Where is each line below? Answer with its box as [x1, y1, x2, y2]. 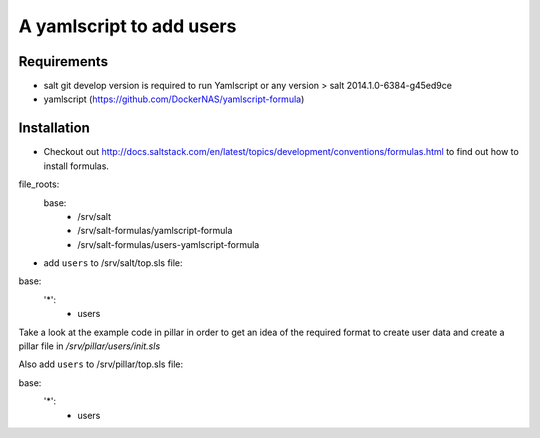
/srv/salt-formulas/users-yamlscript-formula [77, 238, 260, 250]
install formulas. [43, 160, 110, 172]
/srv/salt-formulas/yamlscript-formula [77, 225, 233, 237]
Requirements [18, 53, 109, 70]
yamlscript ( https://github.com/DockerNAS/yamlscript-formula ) [43, 93, 305, 105]
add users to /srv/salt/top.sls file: [43, 257, 184, 269]
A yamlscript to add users [18, 15, 237, 37]
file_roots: [18, 178, 60, 190]
